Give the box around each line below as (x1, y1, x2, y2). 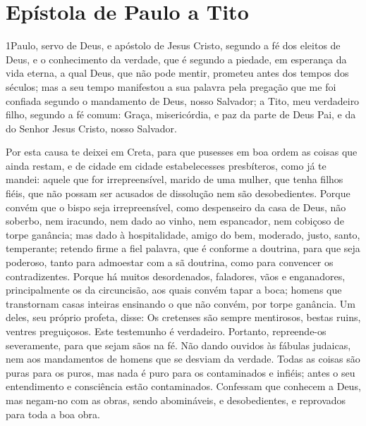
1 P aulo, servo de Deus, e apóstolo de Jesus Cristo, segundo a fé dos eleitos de (6, 38, 341, 53)
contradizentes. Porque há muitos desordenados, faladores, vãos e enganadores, (6, 268, 346, 283)
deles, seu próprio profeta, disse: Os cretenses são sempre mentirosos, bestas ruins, (6, 310, 361, 325)
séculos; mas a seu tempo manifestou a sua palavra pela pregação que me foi (6, 79, 336, 94)
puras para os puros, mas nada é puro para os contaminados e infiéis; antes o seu (6, 365, 355, 380)
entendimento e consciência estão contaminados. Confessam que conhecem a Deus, (6, 379, 361, 394)
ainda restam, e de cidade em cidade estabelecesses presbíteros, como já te (6, 158, 327, 173)
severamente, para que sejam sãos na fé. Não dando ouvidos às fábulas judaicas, (6, 337, 351, 352)
